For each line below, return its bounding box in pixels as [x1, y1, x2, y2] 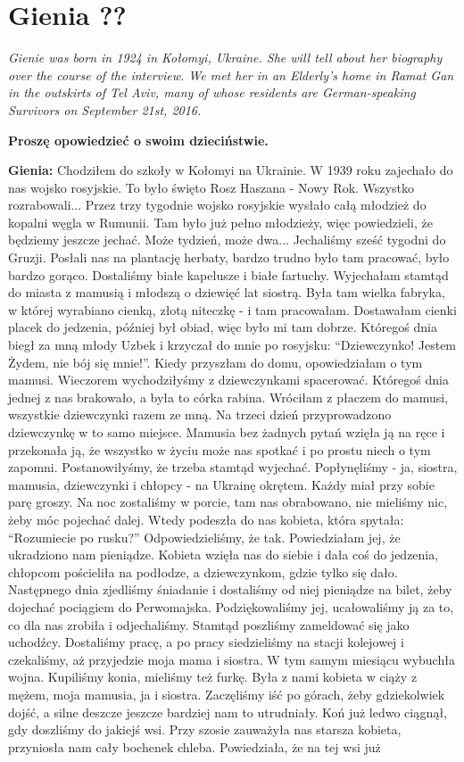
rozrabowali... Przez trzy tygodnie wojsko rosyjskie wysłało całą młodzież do [8, 195, 427, 214]
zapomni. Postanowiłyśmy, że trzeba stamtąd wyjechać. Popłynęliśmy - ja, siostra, [8, 458, 458, 476]
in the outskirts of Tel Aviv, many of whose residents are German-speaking [8, 83, 416, 102]
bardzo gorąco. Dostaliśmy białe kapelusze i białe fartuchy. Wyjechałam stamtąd [8, 265, 449, 284]
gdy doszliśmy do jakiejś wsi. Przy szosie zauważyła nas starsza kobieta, [8, 720, 402, 739]
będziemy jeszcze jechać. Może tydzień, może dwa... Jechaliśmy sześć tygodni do [8, 230, 446, 249]
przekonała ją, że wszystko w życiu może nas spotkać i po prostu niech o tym [8, 440, 431, 459]
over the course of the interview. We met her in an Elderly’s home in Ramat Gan [8, 65, 454, 84]
